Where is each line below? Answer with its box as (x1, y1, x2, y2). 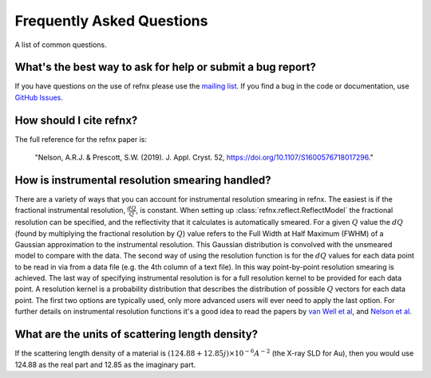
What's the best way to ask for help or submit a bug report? (14, 61, 317, 74)
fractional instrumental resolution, (14, 206, 126, 215)
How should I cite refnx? (14, 113, 138, 127)
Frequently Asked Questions (14, 12, 208, 30)
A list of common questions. (14, 40, 107, 49)
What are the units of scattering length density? (14, 328, 259, 341)
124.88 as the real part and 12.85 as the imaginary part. (14, 360, 196, 369)
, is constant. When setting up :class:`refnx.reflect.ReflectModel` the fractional (136, 206, 393, 215)
